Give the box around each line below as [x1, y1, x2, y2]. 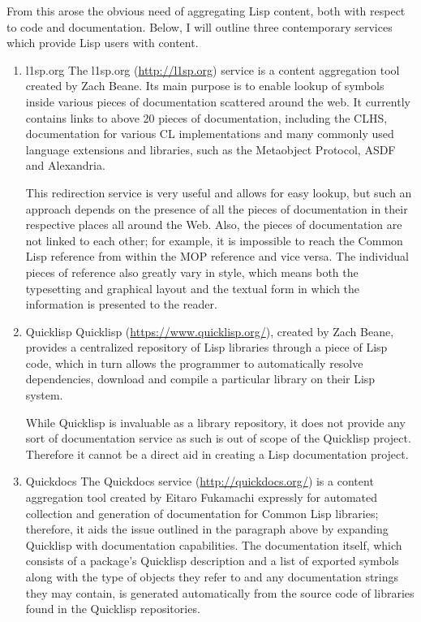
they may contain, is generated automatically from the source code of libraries [25, 584, 415, 601]
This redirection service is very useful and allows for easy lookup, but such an [25, 184, 412, 201]
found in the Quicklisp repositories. [25, 600, 200, 617]
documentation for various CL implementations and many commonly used [25, 125, 394, 142]
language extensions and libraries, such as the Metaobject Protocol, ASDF [25, 140, 396, 158]
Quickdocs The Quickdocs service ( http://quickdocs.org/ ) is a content [25, 473, 374, 490]
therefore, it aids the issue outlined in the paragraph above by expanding [25, 520, 389, 538]
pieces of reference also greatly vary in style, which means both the [25, 263, 359, 280]
